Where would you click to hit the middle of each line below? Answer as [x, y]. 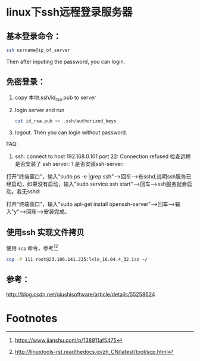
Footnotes [32, 318]
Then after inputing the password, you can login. [66, 61]
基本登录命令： [34, 36]
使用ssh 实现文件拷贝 [45, 232]
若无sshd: [28, 192]
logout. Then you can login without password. [71, 132]
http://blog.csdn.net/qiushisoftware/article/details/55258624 [81, 294]
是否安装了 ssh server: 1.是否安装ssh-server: [69, 164]
